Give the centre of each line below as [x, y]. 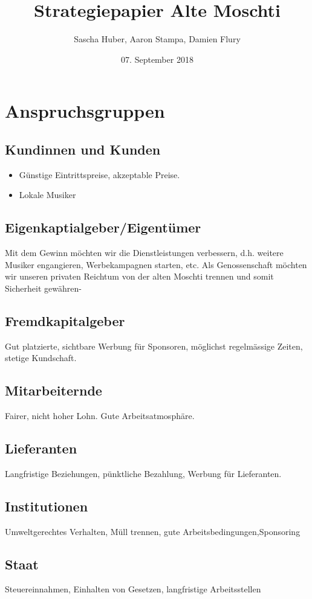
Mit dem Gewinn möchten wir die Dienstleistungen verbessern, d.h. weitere [144, 253]
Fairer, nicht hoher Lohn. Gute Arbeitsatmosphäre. [100, 416]
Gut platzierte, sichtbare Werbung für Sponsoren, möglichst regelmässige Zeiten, [154, 346]
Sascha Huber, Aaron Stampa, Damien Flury [157, 39]
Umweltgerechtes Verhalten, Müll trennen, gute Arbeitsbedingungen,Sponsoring [153, 531]
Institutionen [47, 506]
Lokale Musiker [47, 195]
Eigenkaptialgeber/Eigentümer [103, 227]
